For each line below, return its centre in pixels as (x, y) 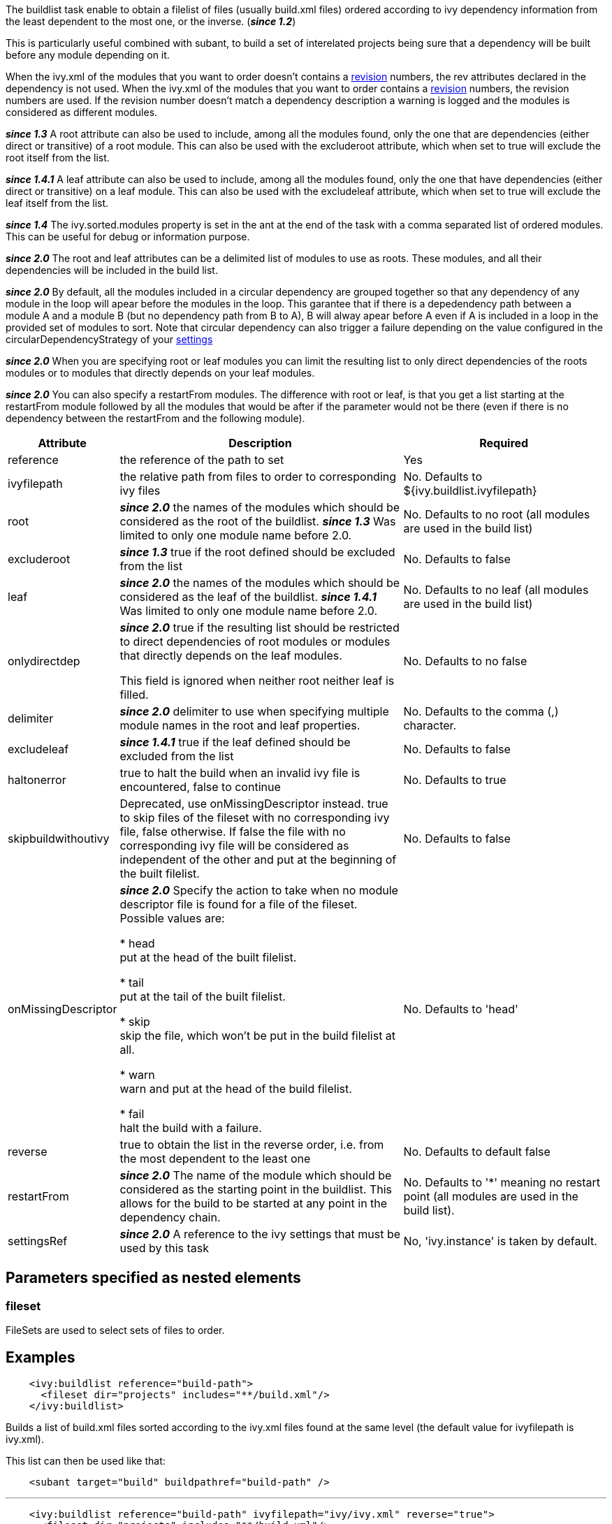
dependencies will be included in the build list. (112, 270)
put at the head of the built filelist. (208, 957)
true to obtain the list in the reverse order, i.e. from (252, 1145)
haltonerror (37, 780)
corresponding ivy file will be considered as (234, 846)
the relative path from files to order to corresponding (258, 477)
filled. (134, 695)
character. (430, 725)
